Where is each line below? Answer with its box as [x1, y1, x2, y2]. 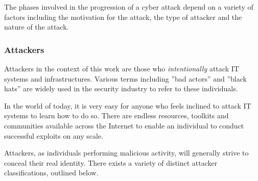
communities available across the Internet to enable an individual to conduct [4, 120, 244, 131]
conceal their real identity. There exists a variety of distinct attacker [4, 157, 218, 168]
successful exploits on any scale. [4, 130, 104, 141]
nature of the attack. [4, 21, 69, 32]
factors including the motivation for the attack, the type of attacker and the [4, 11, 242, 22]
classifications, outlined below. [4, 167, 99, 178]
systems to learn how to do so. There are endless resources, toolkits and [4, 110, 229, 121]
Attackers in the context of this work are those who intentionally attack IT [4, 63, 239, 73]
